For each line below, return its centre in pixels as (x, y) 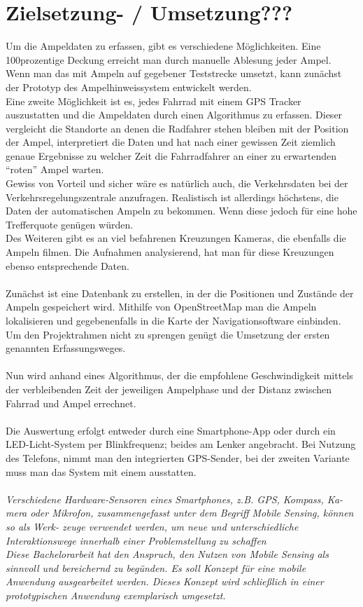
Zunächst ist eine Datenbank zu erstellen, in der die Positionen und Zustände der (180, 293)
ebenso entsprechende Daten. (67, 265)
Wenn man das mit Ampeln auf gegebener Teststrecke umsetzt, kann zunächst (174, 73)
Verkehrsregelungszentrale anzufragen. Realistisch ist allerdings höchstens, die (172, 197)
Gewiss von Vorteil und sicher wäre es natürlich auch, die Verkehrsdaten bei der (177, 183)
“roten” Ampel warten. (55, 169)
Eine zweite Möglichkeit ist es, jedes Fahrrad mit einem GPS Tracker (154, 101)
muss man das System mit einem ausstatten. (101, 471)
